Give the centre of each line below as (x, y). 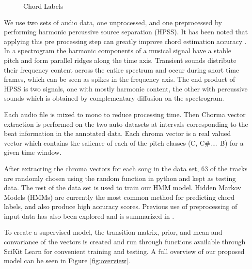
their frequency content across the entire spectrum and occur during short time (122, 69)
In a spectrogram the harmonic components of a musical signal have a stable (118, 51)
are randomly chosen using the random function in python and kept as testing (120, 178)
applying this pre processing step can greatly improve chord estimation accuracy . (125, 41)
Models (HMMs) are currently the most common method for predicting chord (119, 197)
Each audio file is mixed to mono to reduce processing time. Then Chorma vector (125, 114)
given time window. (33, 152)
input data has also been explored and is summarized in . (89, 216)
